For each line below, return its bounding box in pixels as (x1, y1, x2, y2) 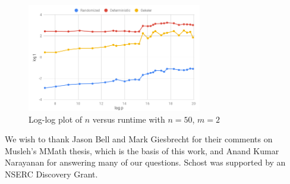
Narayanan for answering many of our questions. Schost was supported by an (5, 156, 286, 169)
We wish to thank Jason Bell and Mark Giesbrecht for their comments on (5, 133, 273, 145)
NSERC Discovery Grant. (5, 168, 98, 180)
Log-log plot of (29, 113, 83, 125)
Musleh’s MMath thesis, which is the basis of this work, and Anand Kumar (5, 144, 279, 157)
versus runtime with (92, 113, 165, 125)
